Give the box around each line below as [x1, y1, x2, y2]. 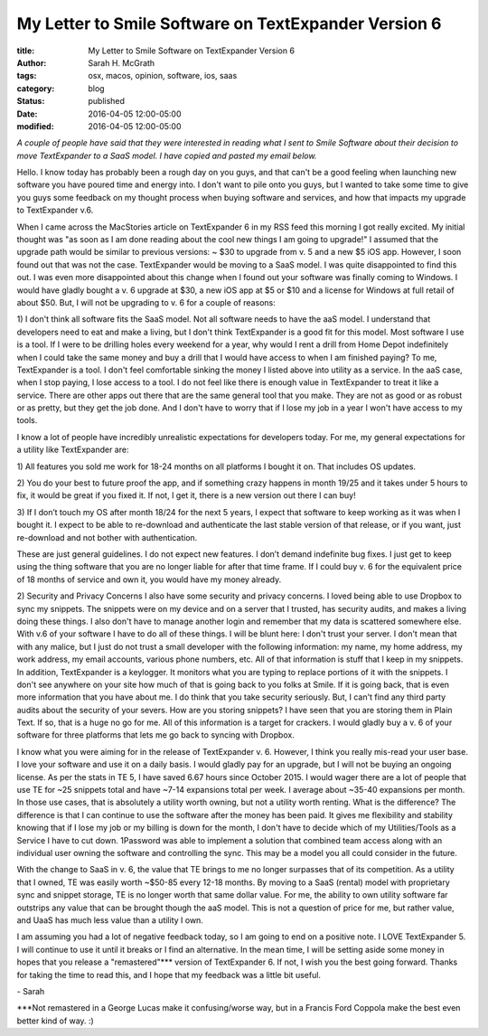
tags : [16, 71, 37, 81]
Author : [16, 57, 47, 68]
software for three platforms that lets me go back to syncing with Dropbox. [16, 730, 296, 740]
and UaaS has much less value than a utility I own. [16, 914, 203, 926]
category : [16, 82, 55, 94]
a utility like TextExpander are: [16, 444, 129, 456]
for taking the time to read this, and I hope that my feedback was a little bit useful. [16, 969, 321, 980]
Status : [16, 96, 45, 107]
